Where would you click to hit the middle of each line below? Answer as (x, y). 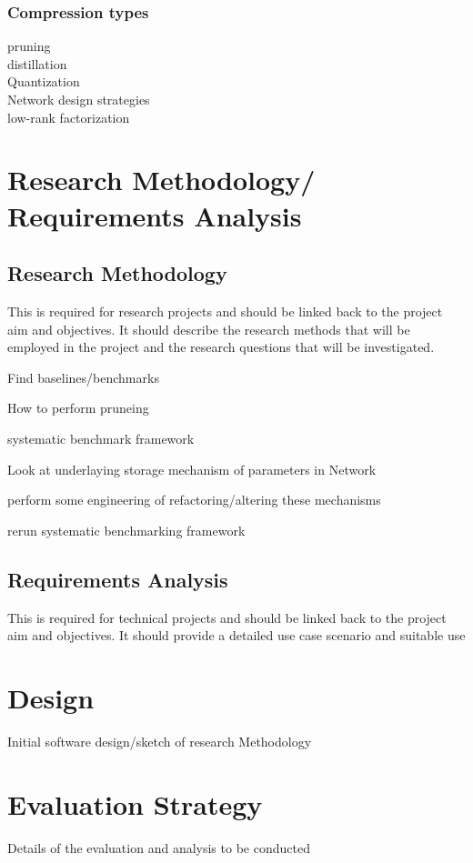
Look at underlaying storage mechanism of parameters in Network (192, 469)
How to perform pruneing (78, 408)
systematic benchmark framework (101, 438)
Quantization (44, 81)
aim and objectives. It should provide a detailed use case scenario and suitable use (236, 635)
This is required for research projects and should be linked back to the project (225, 311)
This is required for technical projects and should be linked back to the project (227, 617)
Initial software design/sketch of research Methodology (160, 741)
